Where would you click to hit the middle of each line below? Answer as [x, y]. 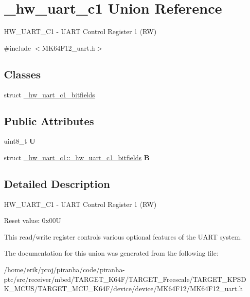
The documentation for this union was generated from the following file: [111, 253]
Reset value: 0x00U [33, 220]
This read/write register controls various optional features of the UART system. [123, 236]
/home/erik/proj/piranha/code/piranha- [64, 269]
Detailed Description [57, 183]
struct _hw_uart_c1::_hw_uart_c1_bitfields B [77, 157]
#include [18, 47]
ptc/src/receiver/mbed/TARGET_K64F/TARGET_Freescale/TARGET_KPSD [125, 279]
